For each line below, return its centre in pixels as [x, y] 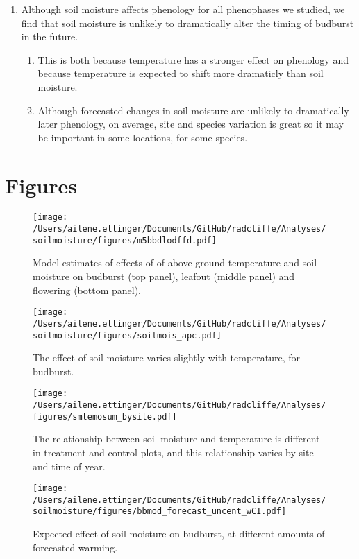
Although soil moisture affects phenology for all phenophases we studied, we [183, 9]
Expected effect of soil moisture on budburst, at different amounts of [179, 534]
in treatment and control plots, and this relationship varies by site [173, 452]
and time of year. [69, 466]
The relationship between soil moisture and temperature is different [176, 439]
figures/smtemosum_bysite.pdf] [105, 416]
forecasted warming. [75, 547]
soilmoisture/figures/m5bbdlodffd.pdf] [125, 240]
